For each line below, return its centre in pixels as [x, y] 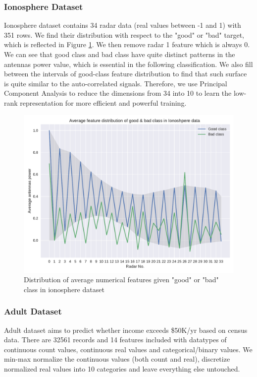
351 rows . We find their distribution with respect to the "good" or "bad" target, [124, 34]
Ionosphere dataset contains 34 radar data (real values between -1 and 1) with [123, 25]
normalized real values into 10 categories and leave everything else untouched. [122, 368]
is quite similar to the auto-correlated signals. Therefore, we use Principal [116, 83]
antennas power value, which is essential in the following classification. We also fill [128, 64]
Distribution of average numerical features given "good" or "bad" [121, 280]
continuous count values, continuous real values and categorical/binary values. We [128, 349]
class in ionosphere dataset [64, 289]
